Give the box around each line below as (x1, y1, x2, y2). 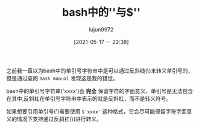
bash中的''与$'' (62, 5, 141, 19)
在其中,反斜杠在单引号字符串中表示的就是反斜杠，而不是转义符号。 (6, 95, 172, 102)
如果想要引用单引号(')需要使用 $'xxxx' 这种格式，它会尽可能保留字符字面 (6, 107, 187, 115)
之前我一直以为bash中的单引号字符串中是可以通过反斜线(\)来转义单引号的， (6, 67, 194, 74)
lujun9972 (89, 25, 114, 33)
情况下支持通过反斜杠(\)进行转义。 (16, 115, 103, 123)
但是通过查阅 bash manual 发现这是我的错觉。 (6, 74, 119, 82)
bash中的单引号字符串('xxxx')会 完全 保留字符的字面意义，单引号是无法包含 (6, 87, 194, 94)
